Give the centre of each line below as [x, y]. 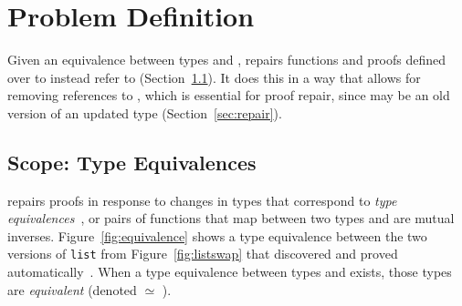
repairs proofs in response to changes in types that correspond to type [202, 200]
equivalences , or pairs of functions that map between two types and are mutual [231, 218]
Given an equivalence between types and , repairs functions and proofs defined [227, 60]
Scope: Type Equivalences [132, 162]
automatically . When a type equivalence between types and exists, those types [230, 272]
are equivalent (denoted [72, 289]
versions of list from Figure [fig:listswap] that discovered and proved [203, 254]
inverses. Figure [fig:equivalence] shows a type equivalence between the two [217, 235]
